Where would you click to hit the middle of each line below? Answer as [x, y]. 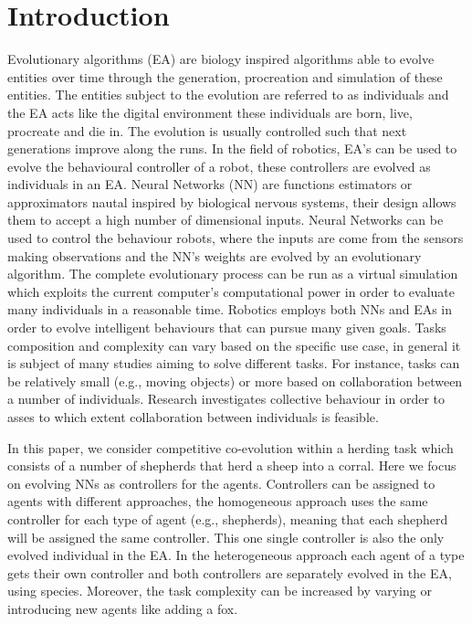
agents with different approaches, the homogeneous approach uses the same [218, 501]
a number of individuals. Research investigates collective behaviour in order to [226, 399]
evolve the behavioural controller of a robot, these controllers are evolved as [219, 166]
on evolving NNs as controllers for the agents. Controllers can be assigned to [221, 483]
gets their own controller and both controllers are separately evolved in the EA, [230, 572]
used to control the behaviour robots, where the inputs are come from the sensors [236, 238]
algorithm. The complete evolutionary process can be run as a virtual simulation [233, 274]
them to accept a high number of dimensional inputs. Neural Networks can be [226, 220]
